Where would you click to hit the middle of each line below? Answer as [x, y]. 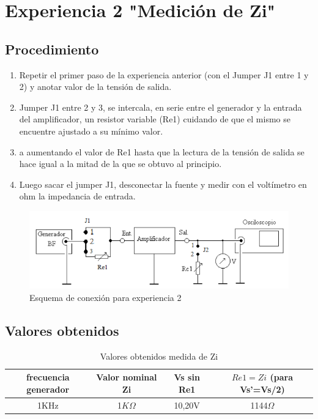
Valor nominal [127, 377]
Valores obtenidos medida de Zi [159, 356]
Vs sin [187, 377]
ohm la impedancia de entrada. [77, 196]
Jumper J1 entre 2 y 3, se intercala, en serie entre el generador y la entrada [161, 107]
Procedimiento [52, 49]
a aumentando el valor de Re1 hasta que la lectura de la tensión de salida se [162, 151]
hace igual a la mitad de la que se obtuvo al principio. [120, 164]
